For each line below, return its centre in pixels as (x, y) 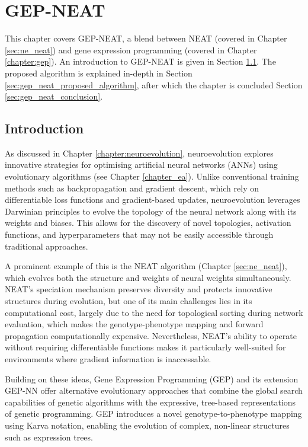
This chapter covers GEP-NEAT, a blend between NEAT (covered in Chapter (146, 38)
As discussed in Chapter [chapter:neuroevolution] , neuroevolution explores (139, 153)
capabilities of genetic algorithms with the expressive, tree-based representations (150, 402)
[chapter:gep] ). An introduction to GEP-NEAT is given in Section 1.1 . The (140, 61)
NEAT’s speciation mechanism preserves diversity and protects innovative (139, 289)
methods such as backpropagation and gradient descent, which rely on (132, 188)
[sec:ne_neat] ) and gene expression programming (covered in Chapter (131, 50)
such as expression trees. (49, 437)
